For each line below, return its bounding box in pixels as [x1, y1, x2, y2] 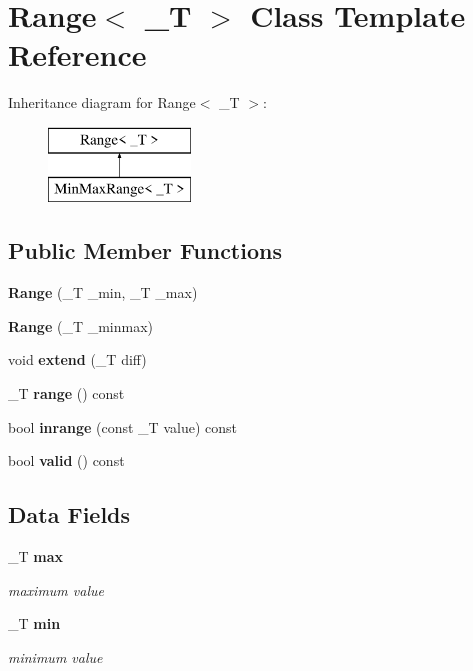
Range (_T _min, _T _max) [8, 282, 198, 303]
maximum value [8, 579, 104, 600]
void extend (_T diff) [8, 349, 147, 370]
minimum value [8, 646, 103, 667]
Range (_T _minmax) [8, 315, 154, 336]
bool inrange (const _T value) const [8, 416, 237, 437]
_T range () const [8, 383, 125, 404]
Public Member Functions [8, 235, 282, 266]
